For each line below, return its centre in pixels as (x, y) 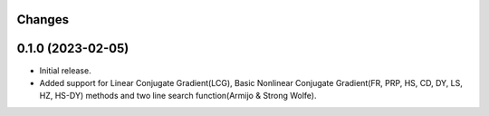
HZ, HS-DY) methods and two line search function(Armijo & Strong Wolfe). (178, 96)
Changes (43, 19)
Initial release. (65, 70)
